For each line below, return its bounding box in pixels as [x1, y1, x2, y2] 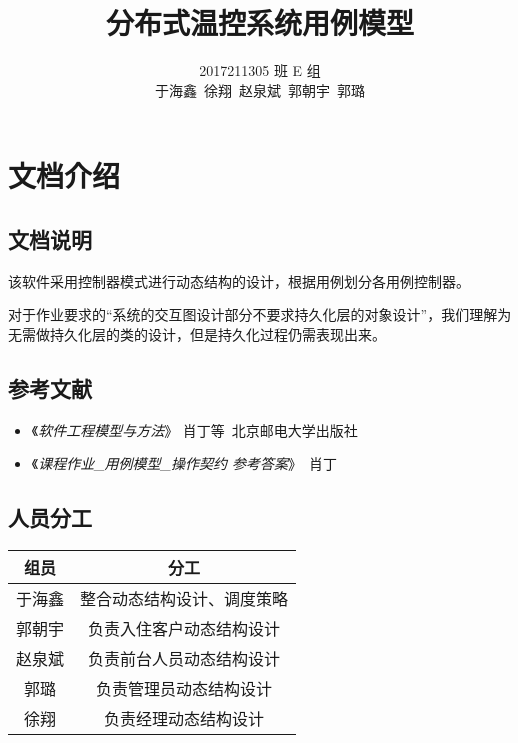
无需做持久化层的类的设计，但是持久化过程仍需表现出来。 [8, 323, 386, 344]
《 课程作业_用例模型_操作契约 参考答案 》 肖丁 [31, 453, 338, 474]
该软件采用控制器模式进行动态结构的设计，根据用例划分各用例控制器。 [8, 270, 470, 291]
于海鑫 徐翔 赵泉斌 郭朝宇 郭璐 [155, 79, 365, 100]
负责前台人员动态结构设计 [88, 647, 281, 671]
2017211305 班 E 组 [199, 60, 321, 81]
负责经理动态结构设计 [104, 707, 265, 731]
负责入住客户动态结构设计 [88, 617, 281, 641]
